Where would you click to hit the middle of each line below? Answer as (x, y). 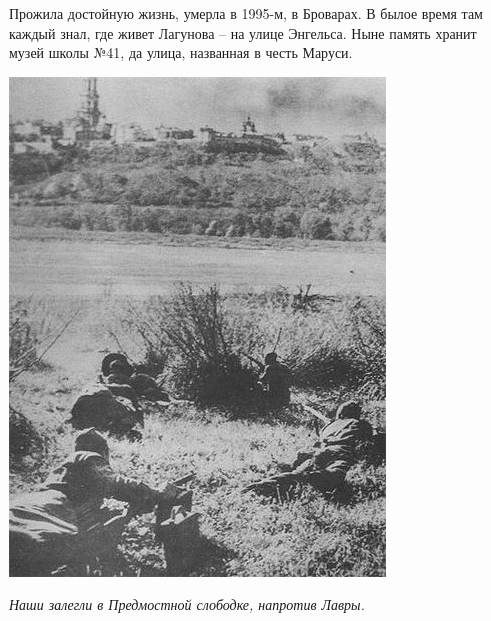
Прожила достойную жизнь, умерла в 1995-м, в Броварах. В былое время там (246, 13)
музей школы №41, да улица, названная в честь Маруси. (181, 52)
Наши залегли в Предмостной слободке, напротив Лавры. (187, 604)
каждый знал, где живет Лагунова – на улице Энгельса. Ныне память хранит (243, 32)
